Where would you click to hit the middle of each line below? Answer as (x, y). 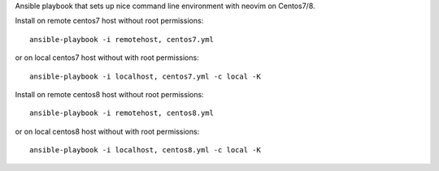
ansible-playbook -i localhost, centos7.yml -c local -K (146, 76)
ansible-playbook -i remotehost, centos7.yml (122, 39)
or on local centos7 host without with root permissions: (107, 58)
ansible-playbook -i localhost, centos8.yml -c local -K (146, 150)
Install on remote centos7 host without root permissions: (109, 21)
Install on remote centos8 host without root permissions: (109, 94)
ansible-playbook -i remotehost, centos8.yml (122, 113)
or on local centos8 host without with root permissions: (107, 131)
